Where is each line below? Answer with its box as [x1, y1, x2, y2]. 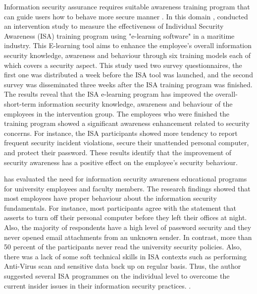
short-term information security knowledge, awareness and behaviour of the [4, 98, 233, 109]
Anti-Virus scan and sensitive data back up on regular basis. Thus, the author [4, 261, 241, 271]
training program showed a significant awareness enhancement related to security [4, 118, 250, 128]
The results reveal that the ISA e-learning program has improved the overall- [4, 89, 238, 99]
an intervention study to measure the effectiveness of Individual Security [4, 21, 224, 31]
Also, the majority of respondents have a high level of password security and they [4, 222, 252, 233]
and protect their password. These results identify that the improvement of [4, 147, 232, 157]
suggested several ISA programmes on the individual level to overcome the [4, 271, 230, 281]
